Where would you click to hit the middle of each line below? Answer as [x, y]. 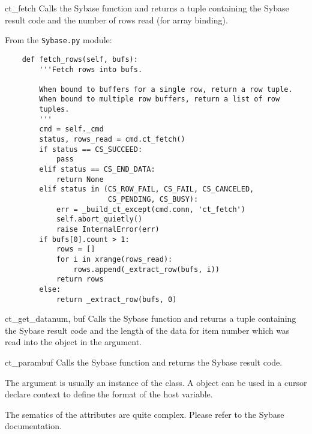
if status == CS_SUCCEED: [91, 149]
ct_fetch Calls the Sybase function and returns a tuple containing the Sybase [147, 8]
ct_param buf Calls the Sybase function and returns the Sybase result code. [144, 362]
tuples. [54, 110]
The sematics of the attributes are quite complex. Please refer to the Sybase [145, 414]
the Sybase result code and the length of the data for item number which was [147, 330]
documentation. [33, 426]
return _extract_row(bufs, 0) [116, 299]
